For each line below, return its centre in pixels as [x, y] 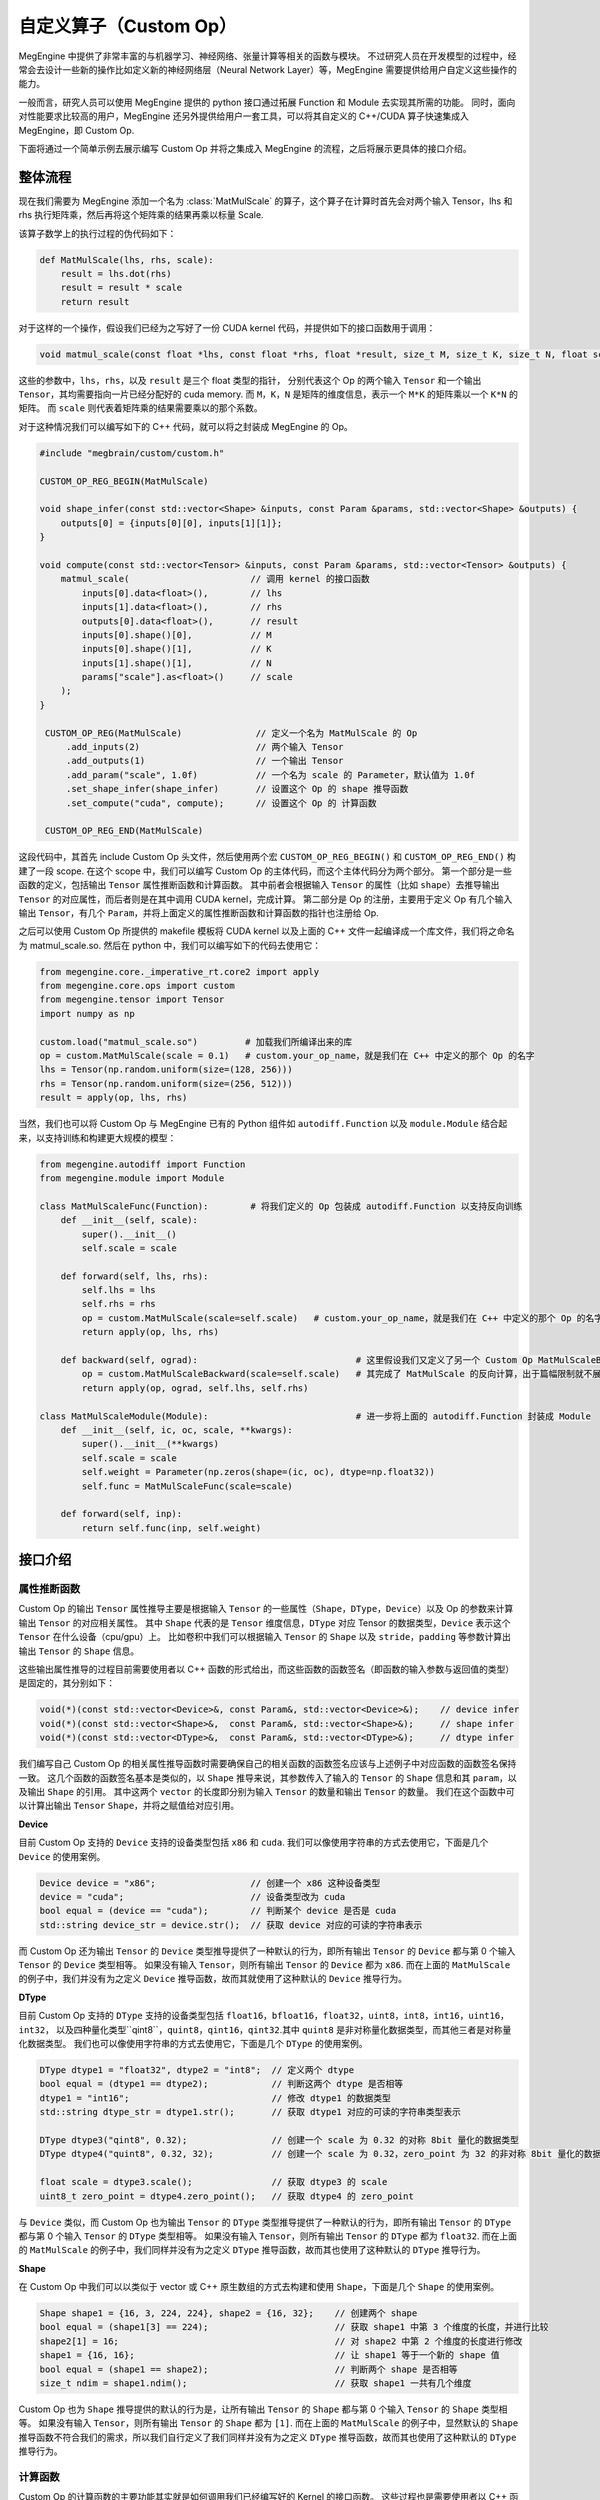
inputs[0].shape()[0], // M [176, 634]
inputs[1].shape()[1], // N [176, 663]
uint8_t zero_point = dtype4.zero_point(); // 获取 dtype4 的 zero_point [226, 2196]
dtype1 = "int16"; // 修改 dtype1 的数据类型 [215, 2098]
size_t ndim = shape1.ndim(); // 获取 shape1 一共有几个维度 [255, 2383]
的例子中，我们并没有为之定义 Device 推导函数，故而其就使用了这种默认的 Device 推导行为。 [212, 1979]
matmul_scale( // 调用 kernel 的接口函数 [215, 579]
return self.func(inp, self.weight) [171, 1528]
